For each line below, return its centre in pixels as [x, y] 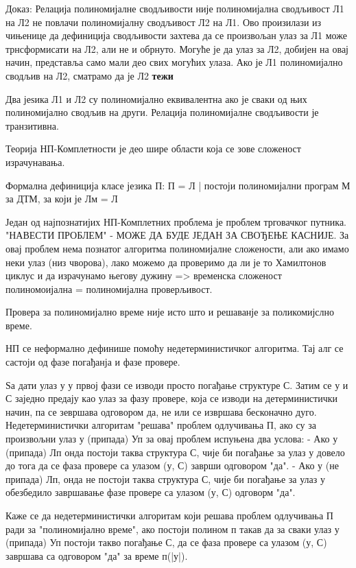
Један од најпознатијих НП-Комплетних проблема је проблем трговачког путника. [176, 221]
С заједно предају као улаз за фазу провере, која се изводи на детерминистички [172, 398]
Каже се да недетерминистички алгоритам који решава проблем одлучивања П [169, 515]
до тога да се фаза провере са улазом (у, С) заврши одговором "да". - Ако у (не [172, 465]
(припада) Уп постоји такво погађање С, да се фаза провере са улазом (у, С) [166, 542]
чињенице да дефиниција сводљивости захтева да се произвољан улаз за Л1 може [176, 35]
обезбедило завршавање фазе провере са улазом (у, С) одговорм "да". [151, 492]
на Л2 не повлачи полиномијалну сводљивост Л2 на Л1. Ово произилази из [164, 22]
